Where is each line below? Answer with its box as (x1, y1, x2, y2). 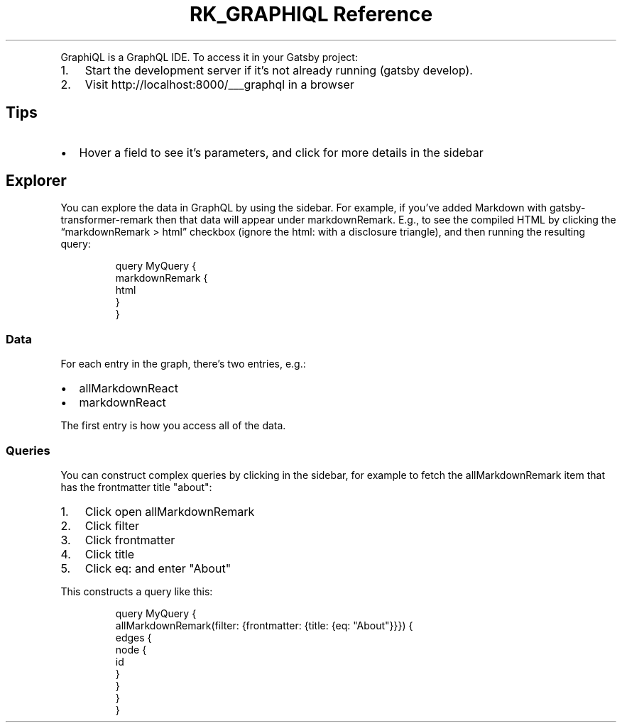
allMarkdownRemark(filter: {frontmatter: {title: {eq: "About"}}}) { (115, 619, 413, 632)
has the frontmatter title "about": (60, 480, 212, 493)
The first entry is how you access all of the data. (60, 419, 286, 432)
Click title (84, 546, 135, 561)
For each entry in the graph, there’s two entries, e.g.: (60, 358, 306, 370)
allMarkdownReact (79, 381, 178, 396)
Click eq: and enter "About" (84, 561, 231, 575)
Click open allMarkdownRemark (84, 504, 255, 519)
